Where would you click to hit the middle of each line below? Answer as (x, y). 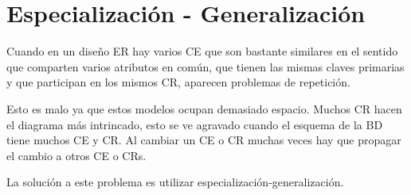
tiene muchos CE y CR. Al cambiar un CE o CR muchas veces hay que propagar (204, 140)
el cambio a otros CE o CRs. (76, 155)
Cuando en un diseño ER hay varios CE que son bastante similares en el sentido (202, 51)
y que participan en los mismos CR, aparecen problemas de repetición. (178, 82)
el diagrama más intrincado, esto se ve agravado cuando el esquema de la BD (195, 124)
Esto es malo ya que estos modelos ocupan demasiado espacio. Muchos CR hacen (204, 108)
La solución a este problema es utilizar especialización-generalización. (175, 182)
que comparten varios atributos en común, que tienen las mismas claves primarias (205, 66)
